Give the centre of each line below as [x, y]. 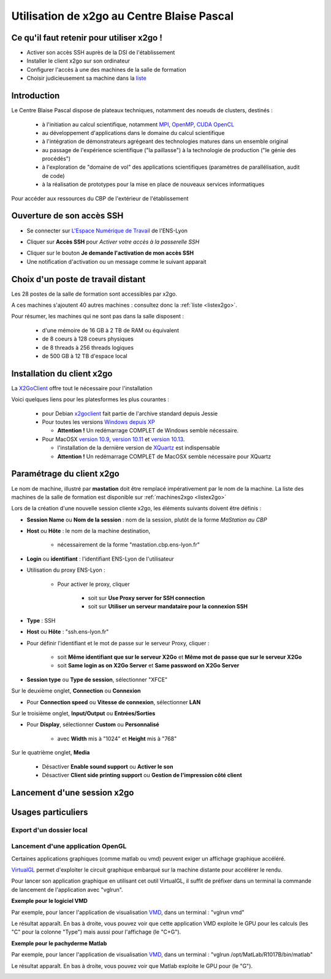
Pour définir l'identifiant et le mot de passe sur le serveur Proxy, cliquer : [118, 643]
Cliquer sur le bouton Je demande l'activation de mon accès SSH [110, 253]
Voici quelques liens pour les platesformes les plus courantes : [90, 399]
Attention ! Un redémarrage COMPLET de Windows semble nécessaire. [148, 431]
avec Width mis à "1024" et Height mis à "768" [117, 739]
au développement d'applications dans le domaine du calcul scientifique [133, 132]
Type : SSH [41, 620]
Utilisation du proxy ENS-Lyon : [66, 570]
